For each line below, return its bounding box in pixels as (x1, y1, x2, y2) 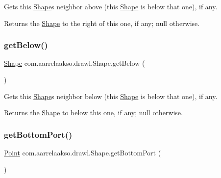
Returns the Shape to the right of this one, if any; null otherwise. (4, 18, 200, 28)
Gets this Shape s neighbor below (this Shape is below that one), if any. (4, 91, 218, 101)
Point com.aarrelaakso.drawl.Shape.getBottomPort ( (4, 148, 161, 157)
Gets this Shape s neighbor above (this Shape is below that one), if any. (4, 1, 218, 11)
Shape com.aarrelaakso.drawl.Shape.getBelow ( (4, 58, 145, 68)
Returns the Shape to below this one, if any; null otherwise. (4, 107, 183, 118)
